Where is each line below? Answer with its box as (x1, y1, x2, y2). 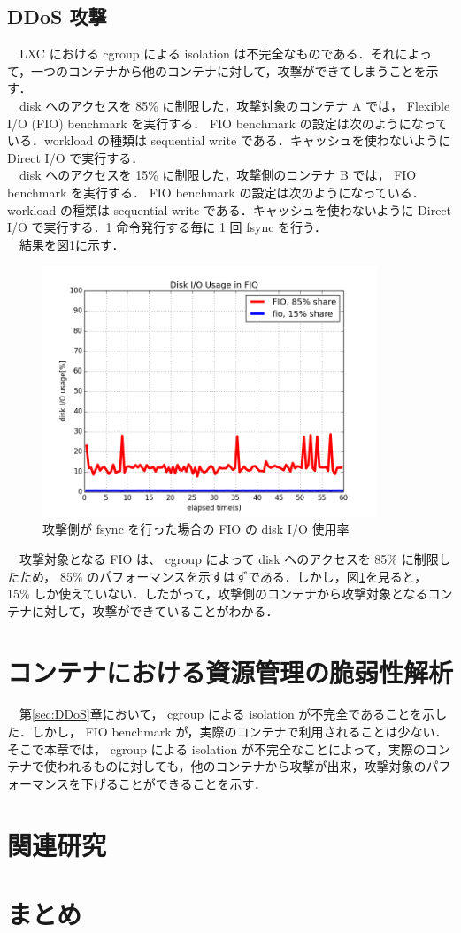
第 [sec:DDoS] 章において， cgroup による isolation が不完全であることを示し (19, 705, 448, 723)
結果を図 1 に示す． (19, 235, 125, 253)
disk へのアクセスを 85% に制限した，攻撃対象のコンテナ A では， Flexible (19, 96, 450, 114)
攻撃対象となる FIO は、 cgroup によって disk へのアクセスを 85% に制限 (19, 549, 439, 567)
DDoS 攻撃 (7, 3, 107, 30)
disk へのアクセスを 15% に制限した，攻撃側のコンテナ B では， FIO (19, 166, 417, 184)
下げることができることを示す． (81, 774, 266, 792)
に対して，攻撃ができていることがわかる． (31, 601, 279, 620)
